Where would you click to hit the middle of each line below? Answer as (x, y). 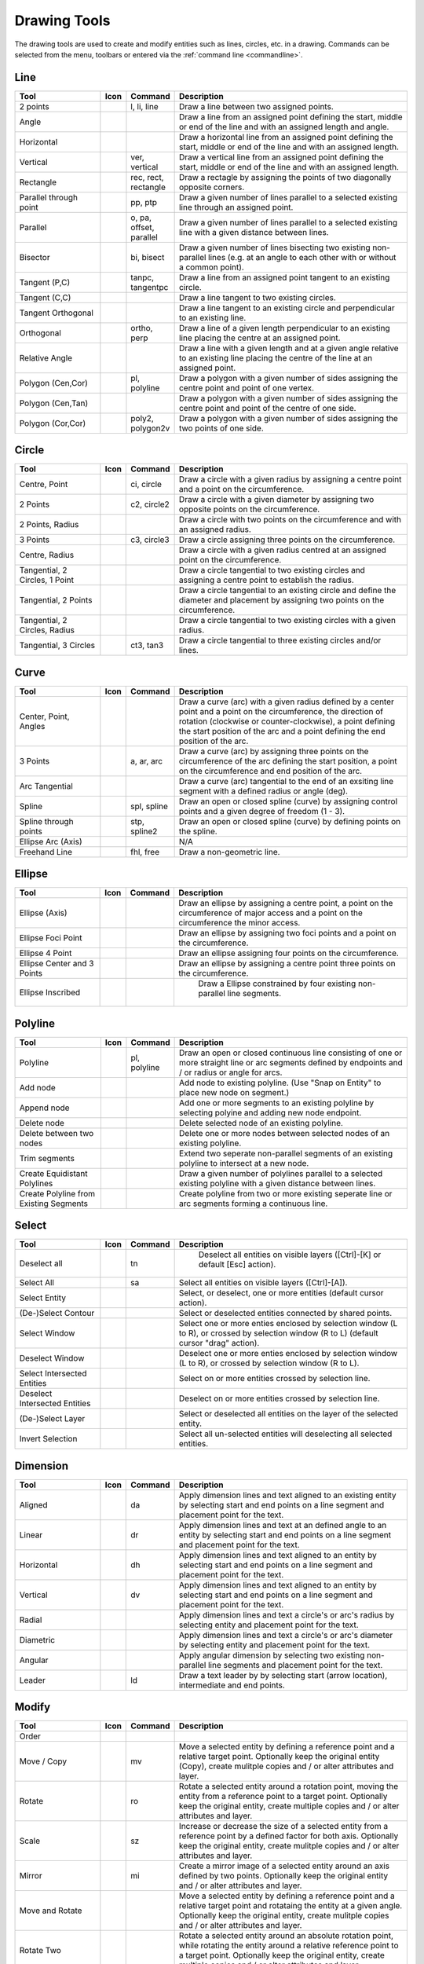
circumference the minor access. (239, 923)
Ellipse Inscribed (50, 992)
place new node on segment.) (234, 1092)
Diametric (37, 1640)
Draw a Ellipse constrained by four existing (277, 984)
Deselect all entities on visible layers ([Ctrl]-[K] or (290, 1255)
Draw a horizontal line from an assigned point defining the (286, 137)
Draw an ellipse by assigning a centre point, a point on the (285, 903)
